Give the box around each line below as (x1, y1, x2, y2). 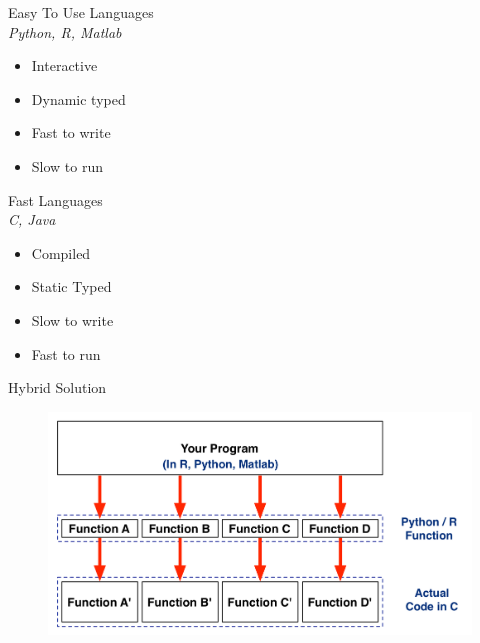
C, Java (8, 209, 56, 230)
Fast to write (31, 122, 111, 143)
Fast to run (31, 343, 101, 364)
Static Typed (31, 276, 112, 297)
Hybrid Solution (8, 377, 107, 398)
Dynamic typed (31, 88, 126, 109)
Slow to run (31, 155, 104, 176)
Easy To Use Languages (8, 2, 154, 22)
